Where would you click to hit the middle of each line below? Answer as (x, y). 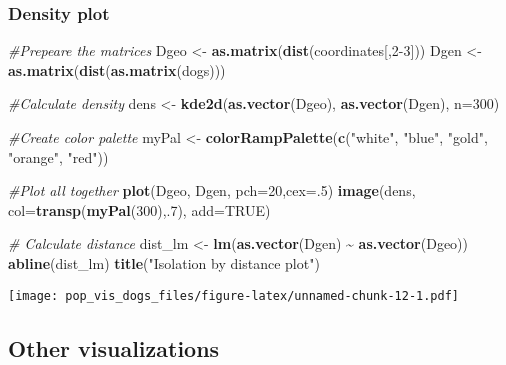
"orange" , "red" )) (58, 156)
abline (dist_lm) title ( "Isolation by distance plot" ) (164, 262)
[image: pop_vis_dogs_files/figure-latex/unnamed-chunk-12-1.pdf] (234, 295)
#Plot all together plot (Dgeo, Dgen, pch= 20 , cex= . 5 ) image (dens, (212, 190)
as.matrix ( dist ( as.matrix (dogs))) (117, 69)
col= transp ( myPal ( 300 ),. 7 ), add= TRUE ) (139, 209)
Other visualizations (114, 347)
